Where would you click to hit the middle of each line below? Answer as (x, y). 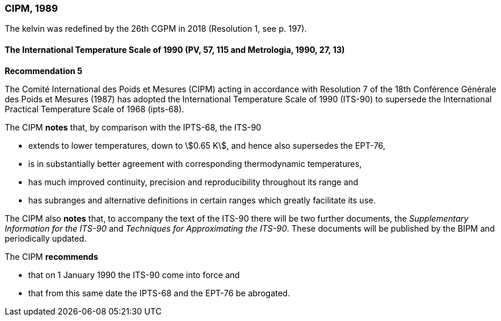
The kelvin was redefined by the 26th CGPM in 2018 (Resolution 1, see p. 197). (156, 29)
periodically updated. (46, 238)
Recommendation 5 (44, 71)
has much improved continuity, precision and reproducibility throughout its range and (193, 182)
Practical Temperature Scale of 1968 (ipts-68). (95, 109)
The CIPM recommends (51, 256)
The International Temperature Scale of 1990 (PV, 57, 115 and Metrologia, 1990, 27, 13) (175, 49)
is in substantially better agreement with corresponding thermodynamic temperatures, (195, 163)
